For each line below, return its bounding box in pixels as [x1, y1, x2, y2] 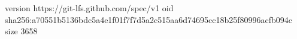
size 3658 [5, 25, 38, 37]
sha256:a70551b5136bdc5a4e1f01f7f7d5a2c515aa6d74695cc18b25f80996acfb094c [5, 13, 293, 25]
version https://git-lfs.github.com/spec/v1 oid [5, 2, 174, 14]
